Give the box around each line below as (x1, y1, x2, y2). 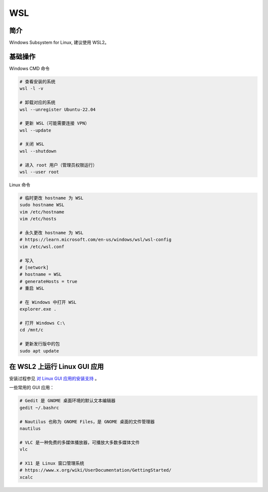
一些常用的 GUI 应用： (9, 385, 55, 391)
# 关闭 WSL (19, 141, 45, 147)
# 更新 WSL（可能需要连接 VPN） (19, 121, 89, 126)
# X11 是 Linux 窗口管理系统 (19, 460, 84, 466)
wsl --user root (19, 169, 60, 175)
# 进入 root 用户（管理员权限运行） (19, 162, 98, 168)
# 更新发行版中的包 (19, 341, 60, 347)
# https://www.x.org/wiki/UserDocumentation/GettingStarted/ (19, 467, 172, 473)
